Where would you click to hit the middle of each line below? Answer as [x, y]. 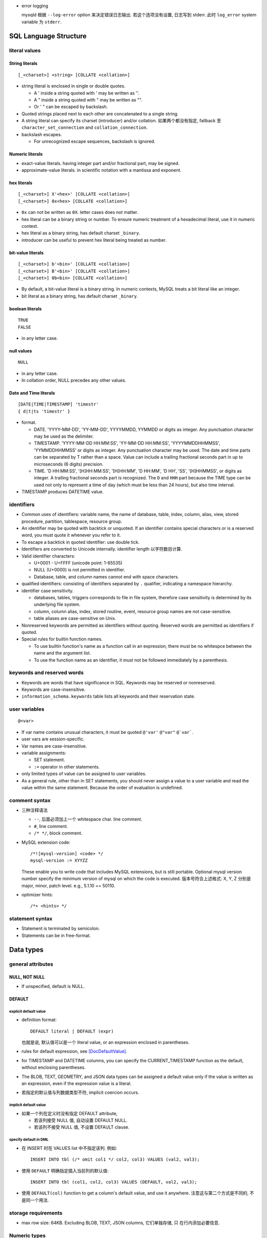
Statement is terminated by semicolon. [61, 928]
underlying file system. [57, 605]
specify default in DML [29, 1140]
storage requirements [36, 1213]
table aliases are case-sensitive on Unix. [75, 619]
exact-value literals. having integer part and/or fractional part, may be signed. [101, 163]
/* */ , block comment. [58, 833]
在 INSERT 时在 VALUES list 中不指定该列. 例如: [69, 1148]
